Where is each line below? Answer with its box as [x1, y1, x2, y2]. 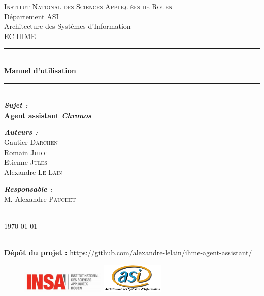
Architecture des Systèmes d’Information [4, 21, 131, 31]
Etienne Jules [4, 157, 47, 167]
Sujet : [4, 100, 28, 110]
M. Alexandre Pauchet [4, 193, 76, 204]
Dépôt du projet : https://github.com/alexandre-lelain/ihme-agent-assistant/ [4, 247, 252, 258]
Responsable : [4, 183, 53, 194]
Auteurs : [4, 127, 38, 137]
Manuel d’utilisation [4, 65, 76, 76]
